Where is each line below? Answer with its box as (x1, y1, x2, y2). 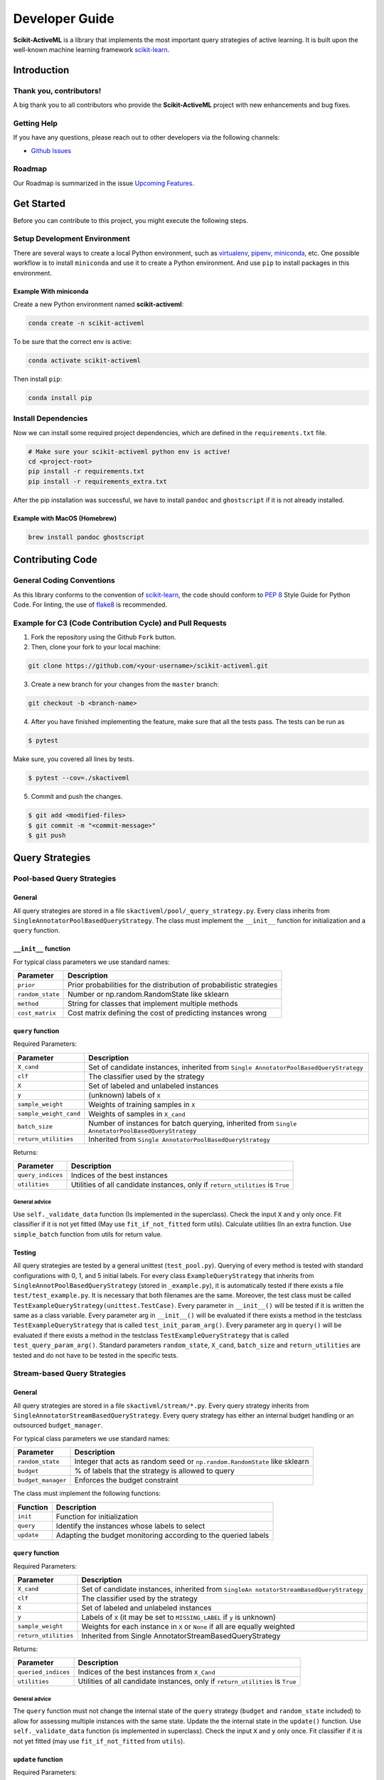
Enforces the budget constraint (74, 1475, 178, 1485)
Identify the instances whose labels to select (55, 1521, 206, 1531)
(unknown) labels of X (88, 1090, 161, 1100)
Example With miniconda (13, 287, 89, 295)
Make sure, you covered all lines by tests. (13, 755, 134, 763)
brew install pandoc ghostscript (28, 533, 145, 541)
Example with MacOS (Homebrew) (13, 513, 117, 523)
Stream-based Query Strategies (13, 1368, 127, 1378)
